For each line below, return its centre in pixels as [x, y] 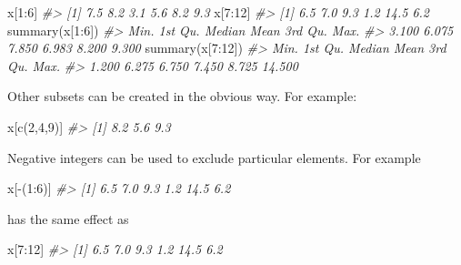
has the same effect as [68, 218]
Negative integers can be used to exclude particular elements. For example [214, 157]
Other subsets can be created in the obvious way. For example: [182, 96]
